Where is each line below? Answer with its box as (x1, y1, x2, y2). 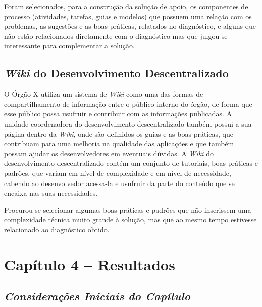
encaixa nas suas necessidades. (4, 188, 98, 198)
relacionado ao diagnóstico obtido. (4, 224, 110, 234)
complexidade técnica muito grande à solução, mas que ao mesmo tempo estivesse (4, 214, 257, 225)
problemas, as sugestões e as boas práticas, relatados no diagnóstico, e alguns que (4, 21, 256, 31)
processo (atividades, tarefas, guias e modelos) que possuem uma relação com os (4, 11, 252, 21)
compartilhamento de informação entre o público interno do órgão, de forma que (4, 98, 252, 109)
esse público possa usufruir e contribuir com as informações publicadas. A (4, 108, 232, 119)
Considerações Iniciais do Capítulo (4, 288, 191, 304)
